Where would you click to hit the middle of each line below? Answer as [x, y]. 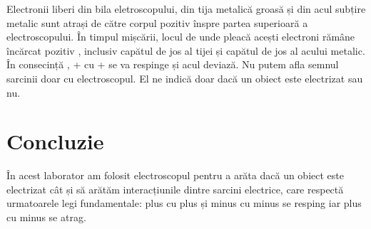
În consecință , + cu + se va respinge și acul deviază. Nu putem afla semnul [173, 64]
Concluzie [55, 141]
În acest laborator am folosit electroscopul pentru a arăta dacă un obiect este [175, 175]
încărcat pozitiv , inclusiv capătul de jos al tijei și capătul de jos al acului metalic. [186, 50]
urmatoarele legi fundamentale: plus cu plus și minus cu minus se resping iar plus [184, 203]
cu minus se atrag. [46, 217]
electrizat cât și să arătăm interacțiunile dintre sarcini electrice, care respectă [175, 189]
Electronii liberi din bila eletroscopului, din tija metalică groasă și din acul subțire [186, 9]
